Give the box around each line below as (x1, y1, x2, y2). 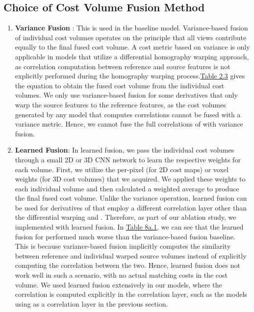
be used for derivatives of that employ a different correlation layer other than (15, 202, 247, 212)
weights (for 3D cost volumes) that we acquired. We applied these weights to (15, 174, 246, 184)
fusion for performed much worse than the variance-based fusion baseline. (15, 231, 235, 241)
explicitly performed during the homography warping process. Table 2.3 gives (15, 71, 245, 81)
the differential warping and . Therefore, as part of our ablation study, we (15, 212, 236, 222)
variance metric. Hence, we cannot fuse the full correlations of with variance (15, 119, 243, 129)
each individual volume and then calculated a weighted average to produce (15, 183, 239, 193)
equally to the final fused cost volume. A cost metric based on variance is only (15, 42, 250, 52)
